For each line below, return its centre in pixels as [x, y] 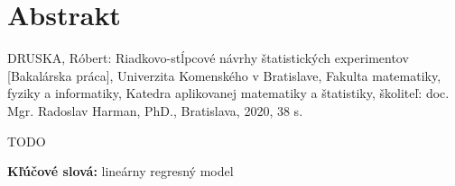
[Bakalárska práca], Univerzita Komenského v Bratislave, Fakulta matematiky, [224, 75]
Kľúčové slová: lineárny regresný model [121, 171]
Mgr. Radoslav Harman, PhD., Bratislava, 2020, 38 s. [155, 110]
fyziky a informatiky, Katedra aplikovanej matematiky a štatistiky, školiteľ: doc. [228, 93]
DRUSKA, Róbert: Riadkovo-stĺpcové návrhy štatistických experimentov [208, 58]
